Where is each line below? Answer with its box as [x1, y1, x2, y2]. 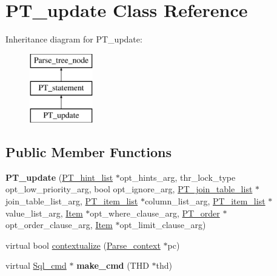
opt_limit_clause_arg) [119, 218, 206, 231]
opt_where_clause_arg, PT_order [90, 206, 220, 219]
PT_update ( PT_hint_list [5, 170, 113, 183]
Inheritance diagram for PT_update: [5, 33, 142, 45]
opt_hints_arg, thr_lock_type [119, 170, 236, 183]
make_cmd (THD [76, 259, 149, 272]
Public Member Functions [5, 143, 172, 161]
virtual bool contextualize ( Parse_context [5, 238, 161, 251]
